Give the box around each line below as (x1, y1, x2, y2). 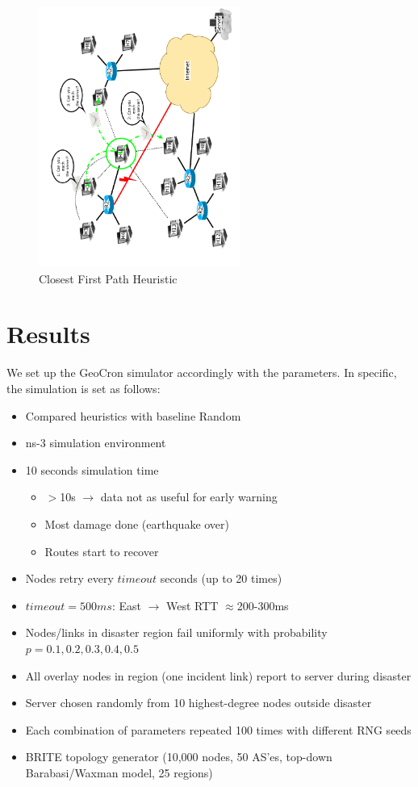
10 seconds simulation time (25, 461, 159, 478)
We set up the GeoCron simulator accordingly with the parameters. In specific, (6, 364, 397, 381)
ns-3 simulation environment (25, 434, 166, 451)
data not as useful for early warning (100, 488, 278, 505)
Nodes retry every (25, 570, 114, 587)
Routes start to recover (44, 542, 159, 559)
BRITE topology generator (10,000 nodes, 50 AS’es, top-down (25, 748, 332, 765)
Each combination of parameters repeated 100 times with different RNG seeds (25, 721, 412, 738)
